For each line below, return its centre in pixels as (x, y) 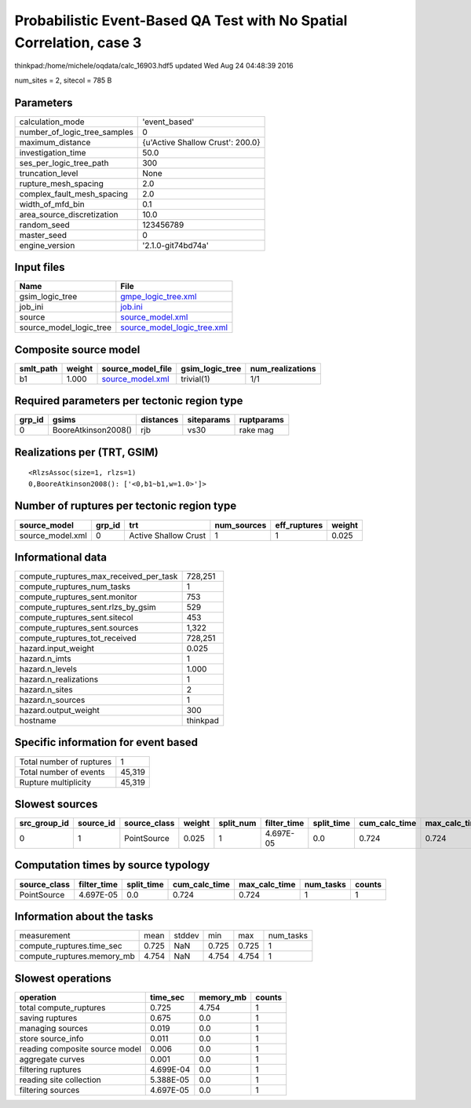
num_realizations (283, 368)
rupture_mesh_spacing (61, 183)
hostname (38, 721)
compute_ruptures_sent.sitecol (76, 618)
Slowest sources (56, 804)
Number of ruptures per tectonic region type (126, 506)
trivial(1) (196, 378)
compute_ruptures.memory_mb (77, 956)
